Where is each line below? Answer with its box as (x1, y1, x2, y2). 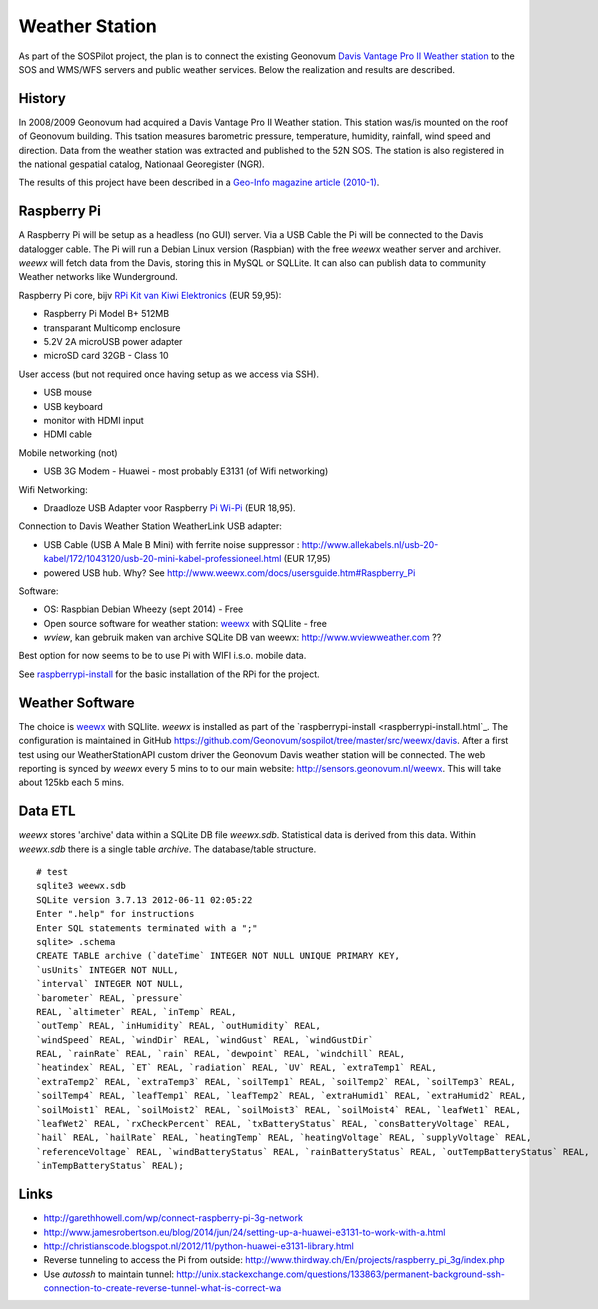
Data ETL (18, 803, 76, 820)
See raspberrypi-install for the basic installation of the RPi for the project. (18, 668, 320, 680)
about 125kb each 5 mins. (18, 776, 125, 789)
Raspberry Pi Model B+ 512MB (43, 308, 170, 320)
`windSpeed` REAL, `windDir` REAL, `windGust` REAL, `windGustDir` (36, 1034, 374, 1045)
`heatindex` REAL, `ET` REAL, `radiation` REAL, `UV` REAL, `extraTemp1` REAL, (36, 1062, 437, 1074)
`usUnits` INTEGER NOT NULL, (36, 964, 179, 975)
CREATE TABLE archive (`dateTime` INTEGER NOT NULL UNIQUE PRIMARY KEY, (36, 950, 400, 962)
